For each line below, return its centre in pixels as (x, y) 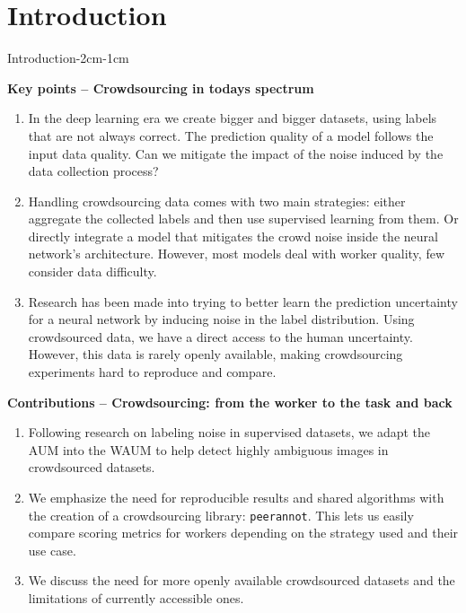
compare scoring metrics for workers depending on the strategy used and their (243, 533)
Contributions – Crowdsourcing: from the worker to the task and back (230, 402)
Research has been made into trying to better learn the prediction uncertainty (243, 301)
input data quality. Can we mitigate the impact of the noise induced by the (236, 153)
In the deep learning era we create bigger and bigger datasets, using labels (233, 118)
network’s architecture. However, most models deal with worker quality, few (236, 254)
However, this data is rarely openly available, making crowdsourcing (215, 354)
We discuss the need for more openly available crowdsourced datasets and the (242, 580)
